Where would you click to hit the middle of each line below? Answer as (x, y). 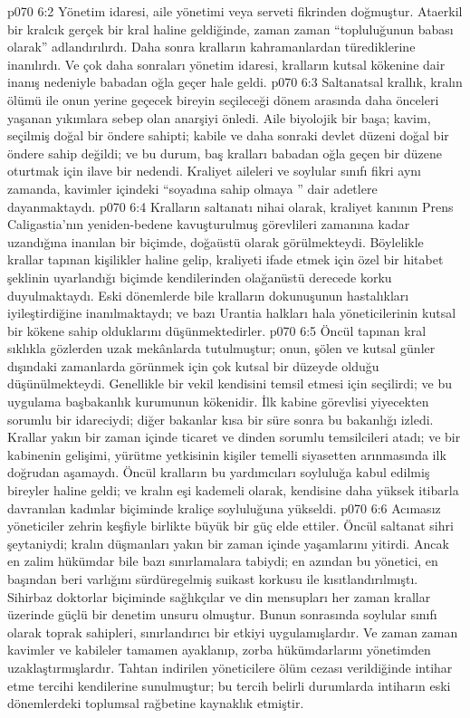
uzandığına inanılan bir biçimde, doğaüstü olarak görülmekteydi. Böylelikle (216, 241)
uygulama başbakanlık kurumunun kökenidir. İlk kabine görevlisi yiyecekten (218, 402)
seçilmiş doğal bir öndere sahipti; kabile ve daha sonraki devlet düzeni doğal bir (228, 135)
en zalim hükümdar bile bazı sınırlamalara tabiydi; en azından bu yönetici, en (223, 561)
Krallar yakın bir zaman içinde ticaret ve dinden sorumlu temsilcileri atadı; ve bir (234, 437)
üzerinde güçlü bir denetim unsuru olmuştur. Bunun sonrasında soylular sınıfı (222, 614)
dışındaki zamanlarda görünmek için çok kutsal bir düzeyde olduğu (193, 365)
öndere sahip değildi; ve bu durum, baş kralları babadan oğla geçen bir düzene (225, 153)
